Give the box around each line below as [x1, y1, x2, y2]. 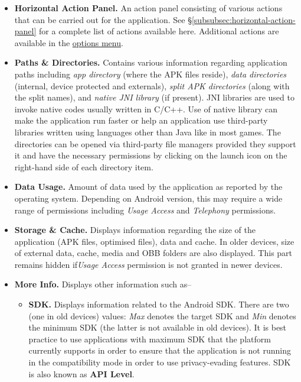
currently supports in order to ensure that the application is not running [28, 344, 291, 357]
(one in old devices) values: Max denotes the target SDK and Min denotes [28, 309, 296, 322]
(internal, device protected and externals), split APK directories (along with [14, 79, 290, 92]
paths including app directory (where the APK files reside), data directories [14, 67, 287, 80]
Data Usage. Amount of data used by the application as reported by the [14, 180, 283, 193]
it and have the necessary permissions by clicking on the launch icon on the [14, 149, 287, 161]
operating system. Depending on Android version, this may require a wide [14, 192, 283, 204]
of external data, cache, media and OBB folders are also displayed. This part [14, 247, 293, 259]
